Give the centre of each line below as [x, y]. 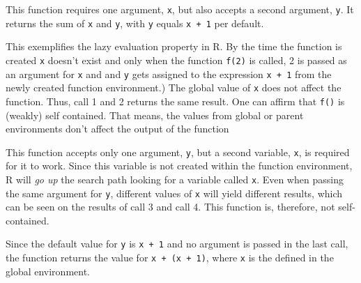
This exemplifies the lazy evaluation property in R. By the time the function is [174, 46]
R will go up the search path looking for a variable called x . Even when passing [175, 179]
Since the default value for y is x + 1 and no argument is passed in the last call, [177, 244]
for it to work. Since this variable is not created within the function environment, [179, 166]
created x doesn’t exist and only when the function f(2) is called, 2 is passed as [176, 60]
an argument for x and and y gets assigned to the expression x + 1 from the [169, 74]
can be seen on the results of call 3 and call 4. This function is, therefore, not [170, 207]
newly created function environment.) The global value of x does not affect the [174, 87]
